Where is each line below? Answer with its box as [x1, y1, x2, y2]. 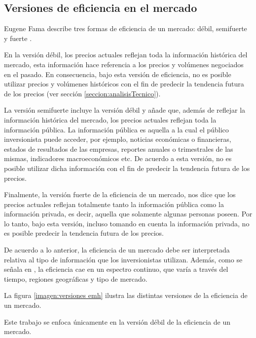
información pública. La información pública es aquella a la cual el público [4, 124, 229, 134]
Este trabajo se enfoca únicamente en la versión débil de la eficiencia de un [4, 316, 230, 327]
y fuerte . [4, 33, 32, 43]
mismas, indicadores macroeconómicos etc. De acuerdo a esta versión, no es [4, 153, 232, 164]
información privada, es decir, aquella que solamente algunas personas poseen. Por [4, 209, 253, 219]
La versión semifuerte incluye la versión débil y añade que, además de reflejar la [4, 105, 246, 115]
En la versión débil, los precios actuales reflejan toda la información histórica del [4, 49, 248, 60]
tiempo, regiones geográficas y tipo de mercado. [4, 273, 147, 284]
